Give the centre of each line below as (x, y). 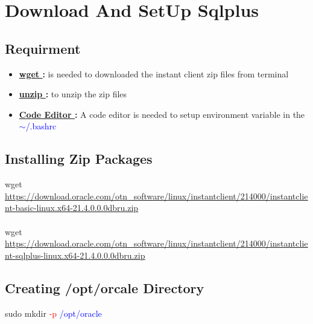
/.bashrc (41, 126)
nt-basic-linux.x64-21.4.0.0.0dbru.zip (72, 208)
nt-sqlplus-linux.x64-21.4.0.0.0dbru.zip (75, 255)
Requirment (43, 48)
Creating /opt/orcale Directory (105, 287)
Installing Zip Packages (79, 159)
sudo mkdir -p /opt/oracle (53, 313)
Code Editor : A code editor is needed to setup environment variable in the (162, 114)
